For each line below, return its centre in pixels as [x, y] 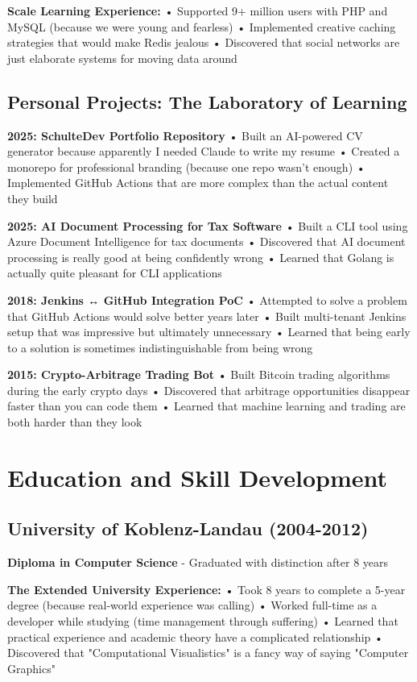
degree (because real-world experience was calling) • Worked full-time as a [192, 605]
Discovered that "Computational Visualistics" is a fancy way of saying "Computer [208, 653]
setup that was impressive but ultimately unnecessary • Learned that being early [209, 332]
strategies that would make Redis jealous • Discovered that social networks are [204, 42]
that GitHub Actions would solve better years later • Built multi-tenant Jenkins [207, 316]
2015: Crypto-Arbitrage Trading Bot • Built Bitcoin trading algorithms [199, 374]
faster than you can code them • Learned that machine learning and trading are [206, 406]
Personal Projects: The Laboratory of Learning [207, 101]
